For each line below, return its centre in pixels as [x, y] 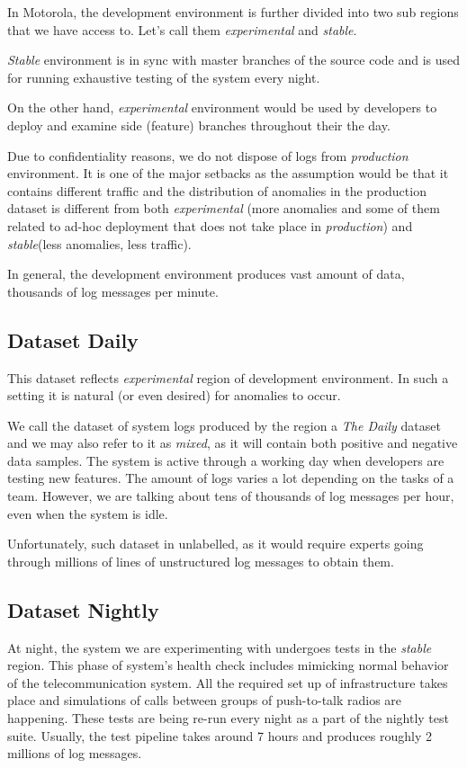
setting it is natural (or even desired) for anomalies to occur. [174, 395]
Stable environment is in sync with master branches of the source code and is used [234, 60]
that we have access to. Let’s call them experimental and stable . [182, 29]
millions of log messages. [75, 753]
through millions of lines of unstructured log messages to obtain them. [201, 561]
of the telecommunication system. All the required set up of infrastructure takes [228, 682]
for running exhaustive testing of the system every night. [164, 77]
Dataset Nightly [83, 609]
